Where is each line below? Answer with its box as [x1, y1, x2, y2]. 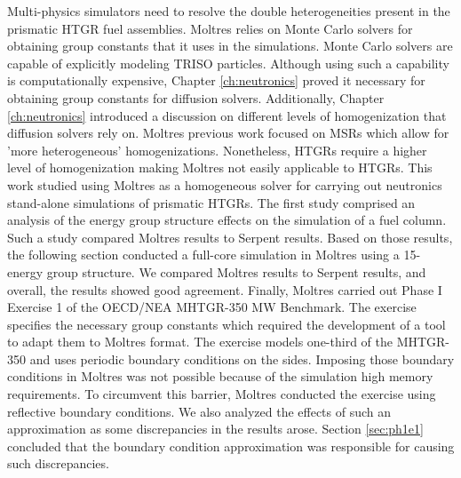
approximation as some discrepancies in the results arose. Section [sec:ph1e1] [7, 419, 424, 438]
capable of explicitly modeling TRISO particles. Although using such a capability [7, 53, 449, 72]
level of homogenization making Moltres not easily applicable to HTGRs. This [7, 158, 433, 177]
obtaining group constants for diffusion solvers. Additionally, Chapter [7, 88, 385, 107]
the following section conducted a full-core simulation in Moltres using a [7, 245, 400, 264]
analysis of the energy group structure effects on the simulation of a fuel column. [7, 211, 447, 229]
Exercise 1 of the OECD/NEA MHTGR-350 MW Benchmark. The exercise [7, 298, 417, 316]
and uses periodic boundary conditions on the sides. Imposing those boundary [29, 349, 455, 368]
